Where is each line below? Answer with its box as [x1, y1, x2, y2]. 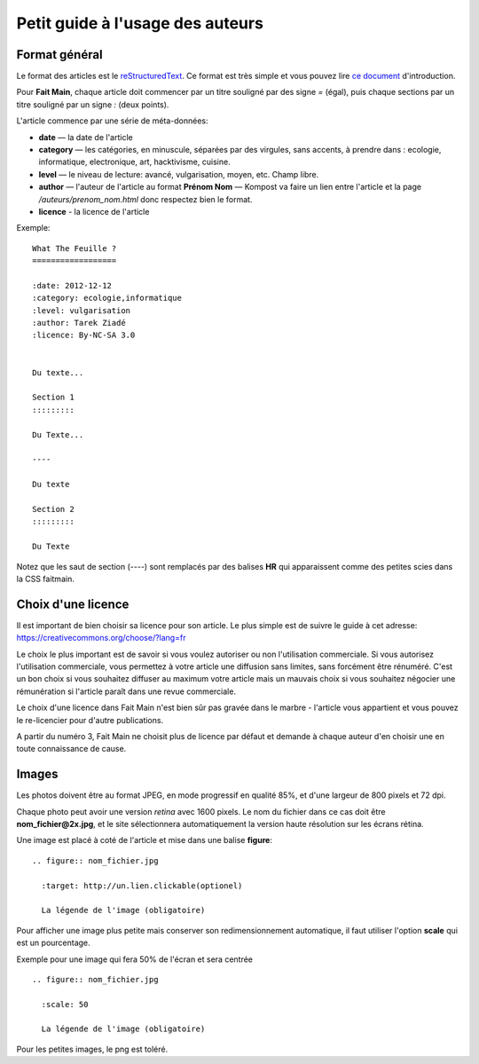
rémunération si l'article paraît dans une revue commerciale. [16, 686, 237, 697]
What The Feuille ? [32, 243, 117, 253]
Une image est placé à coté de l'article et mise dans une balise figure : [16, 835, 272, 846]
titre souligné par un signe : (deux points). [16, 99, 169, 110]
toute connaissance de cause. [16, 744, 127, 754]
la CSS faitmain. [16, 573, 75, 584]
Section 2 [32, 504, 75, 514]
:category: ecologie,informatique [32, 293, 182, 303]
